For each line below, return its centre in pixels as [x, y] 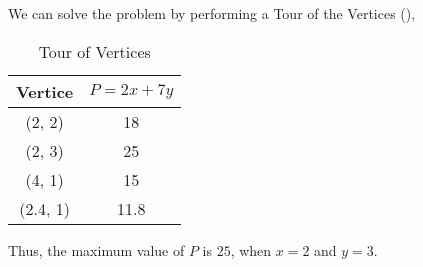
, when [251, 249]
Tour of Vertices [94, 51]
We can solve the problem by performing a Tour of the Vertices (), [212, 13]
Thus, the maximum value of [96, 249]
